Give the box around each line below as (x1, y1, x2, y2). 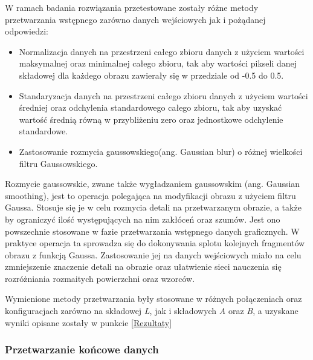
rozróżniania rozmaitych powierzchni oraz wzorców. (5, 272, 195, 284)
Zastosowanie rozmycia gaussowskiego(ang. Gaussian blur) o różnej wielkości (19, 145, 303, 157)
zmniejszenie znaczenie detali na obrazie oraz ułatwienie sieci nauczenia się (5, 260, 282, 273)
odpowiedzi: (5, 25, 48, 38)
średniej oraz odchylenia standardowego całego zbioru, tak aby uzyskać (19, 101, 282, 114)
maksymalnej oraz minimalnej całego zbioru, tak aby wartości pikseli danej (19, 57, 297, 70)
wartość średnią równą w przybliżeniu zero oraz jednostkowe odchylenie (19, 113, 283, 125)
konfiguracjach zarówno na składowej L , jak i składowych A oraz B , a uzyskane (5, 304, 298, 317)
